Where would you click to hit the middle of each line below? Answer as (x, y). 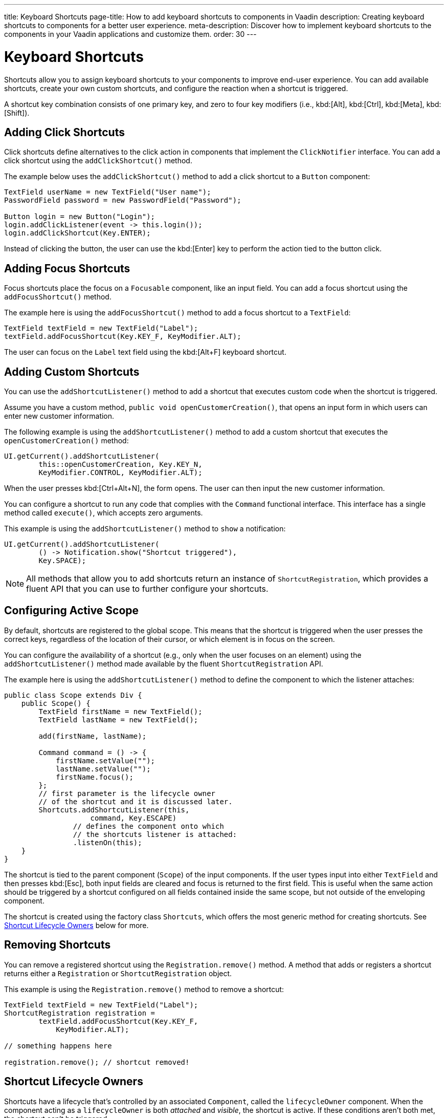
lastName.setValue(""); (103, 769)
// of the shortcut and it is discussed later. (136, 801)
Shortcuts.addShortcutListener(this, (114, 810)
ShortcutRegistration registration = (80, 1013)
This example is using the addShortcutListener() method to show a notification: (145, 529)
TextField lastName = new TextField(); (118, 719)
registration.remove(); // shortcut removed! (97, 1062)
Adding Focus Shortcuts (67, 268)
